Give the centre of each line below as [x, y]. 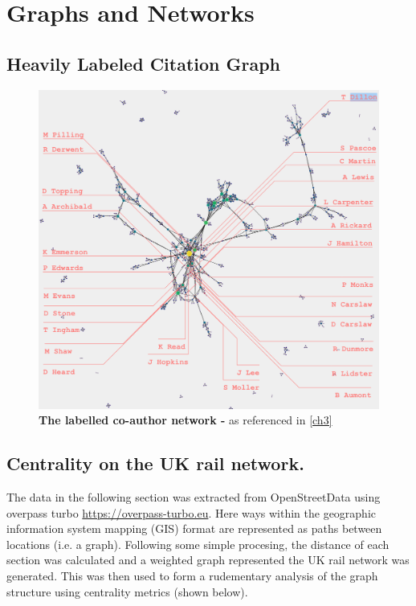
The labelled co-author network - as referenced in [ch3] [186, 420]
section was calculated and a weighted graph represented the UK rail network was [208, 560]
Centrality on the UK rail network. [155, 463]
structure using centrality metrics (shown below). [127, 591]
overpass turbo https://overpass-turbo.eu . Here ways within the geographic [192, 512]
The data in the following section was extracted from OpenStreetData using [194, 497]
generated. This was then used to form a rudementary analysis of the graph [192, 576]
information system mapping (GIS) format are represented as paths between [194, 528]
